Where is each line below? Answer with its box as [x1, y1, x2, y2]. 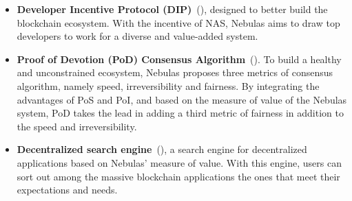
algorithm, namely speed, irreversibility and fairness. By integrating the [17, 78, 320, 93]
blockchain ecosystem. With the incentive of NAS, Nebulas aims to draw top [17, 15, 340, 29]
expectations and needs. [17, 182, 118, 197]
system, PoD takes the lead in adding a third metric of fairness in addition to [17, 106, 344, 120]
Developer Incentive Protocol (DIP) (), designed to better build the [17, 2, 328, 16]
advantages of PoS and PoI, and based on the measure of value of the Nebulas [17, 92, 347, 106]
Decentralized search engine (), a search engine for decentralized [17, 142, 307, 156]
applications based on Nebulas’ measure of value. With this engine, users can [17, 155, 342, 169]
